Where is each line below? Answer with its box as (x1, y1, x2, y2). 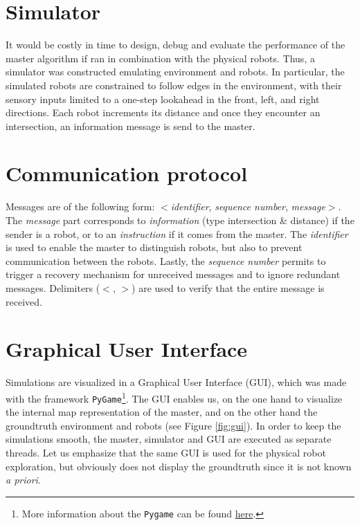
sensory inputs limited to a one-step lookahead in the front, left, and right (6, 91, 320, 106)
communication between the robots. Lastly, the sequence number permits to (6, 253, 326, 268)
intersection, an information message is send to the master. (6, 118, 255, 133)
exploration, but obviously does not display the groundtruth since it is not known (6, 459, 352, 473)
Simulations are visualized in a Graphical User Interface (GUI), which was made (6, 375, 347, 389)
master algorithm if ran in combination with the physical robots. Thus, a (6, 50, 315, 65)
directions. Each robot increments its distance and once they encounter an (6, 105, 321, 120)
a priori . (6, 472, 41, 487)
